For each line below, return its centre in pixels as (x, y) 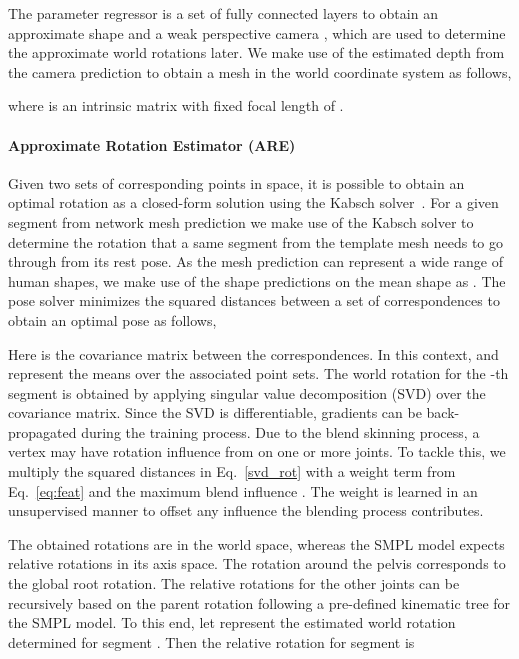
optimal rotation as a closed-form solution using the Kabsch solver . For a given (253, 202)
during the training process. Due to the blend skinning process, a (280, 431)
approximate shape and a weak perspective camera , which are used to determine (257, 32)
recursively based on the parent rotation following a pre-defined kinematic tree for (259, 602)
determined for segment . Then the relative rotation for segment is (211, 641)
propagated (42, 431)
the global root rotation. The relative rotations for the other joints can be (234, 583)
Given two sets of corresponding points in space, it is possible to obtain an (236, 182)
